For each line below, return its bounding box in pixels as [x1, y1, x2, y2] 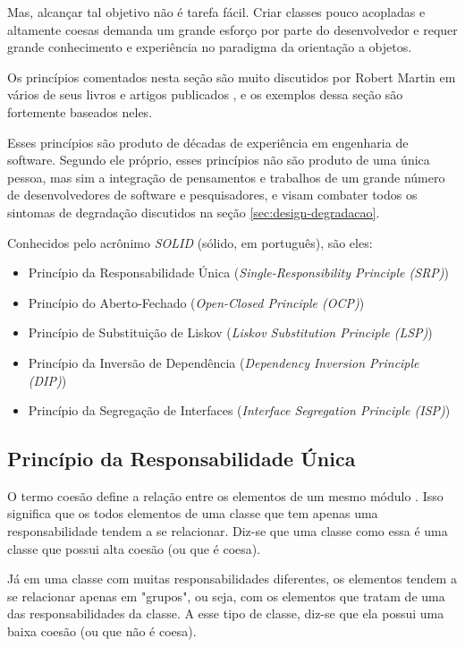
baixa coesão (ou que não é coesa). [7, 622, 197, 641]
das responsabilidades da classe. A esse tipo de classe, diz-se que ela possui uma [7, 604, 444, 623]
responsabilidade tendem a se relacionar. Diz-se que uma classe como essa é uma [7, 522, 448, 541]
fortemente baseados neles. [7, 102, 153, 121]
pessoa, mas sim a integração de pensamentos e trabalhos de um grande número [7, 167, 445, 186]
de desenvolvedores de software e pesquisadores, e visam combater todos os [7, 185, 418, 204]
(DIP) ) [28, 370, 67, 389]
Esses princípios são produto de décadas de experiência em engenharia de [7, 132, 409, 151]
